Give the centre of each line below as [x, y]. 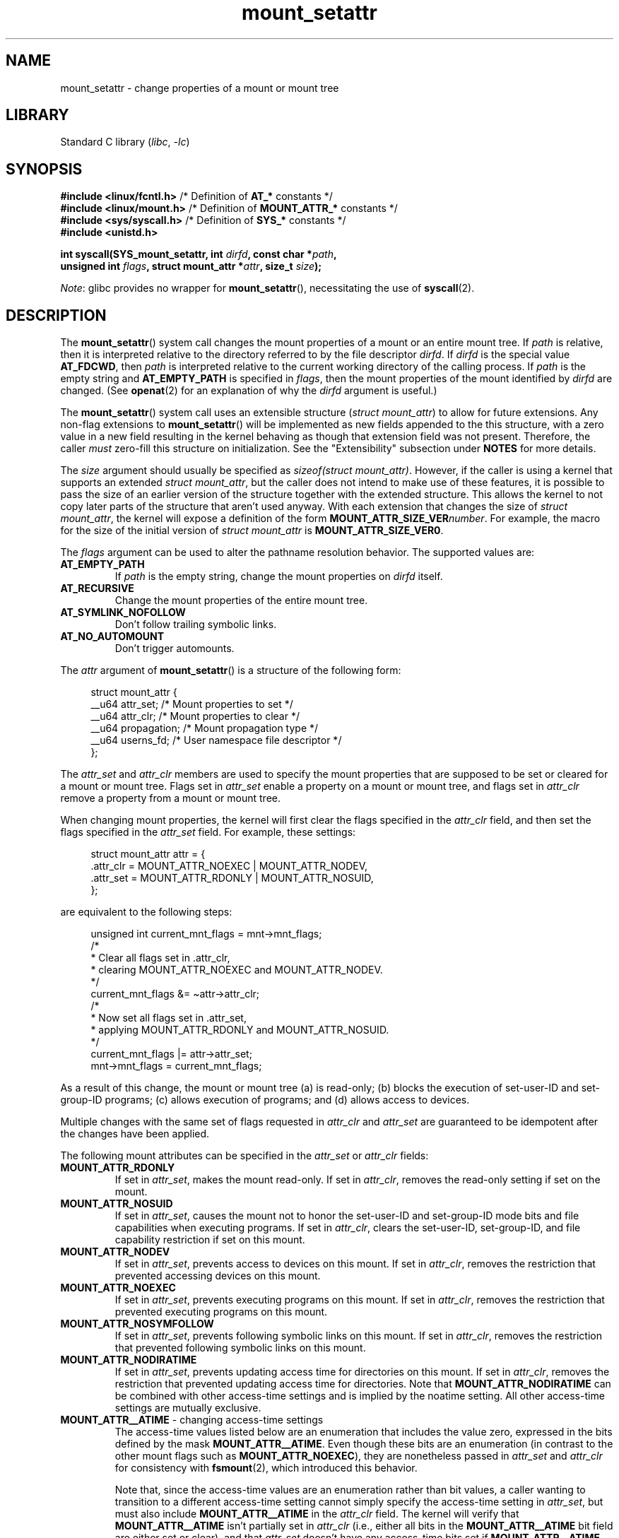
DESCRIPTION [56, 315]
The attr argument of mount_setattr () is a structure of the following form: [231, 670]
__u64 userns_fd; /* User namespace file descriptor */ [216, 740]
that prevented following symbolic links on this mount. [240, 1348]
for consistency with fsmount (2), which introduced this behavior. [266, 1468]
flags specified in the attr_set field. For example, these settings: [208, 832]
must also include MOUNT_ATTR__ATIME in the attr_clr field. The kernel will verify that [317, 1514]
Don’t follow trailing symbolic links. [196, 625]
